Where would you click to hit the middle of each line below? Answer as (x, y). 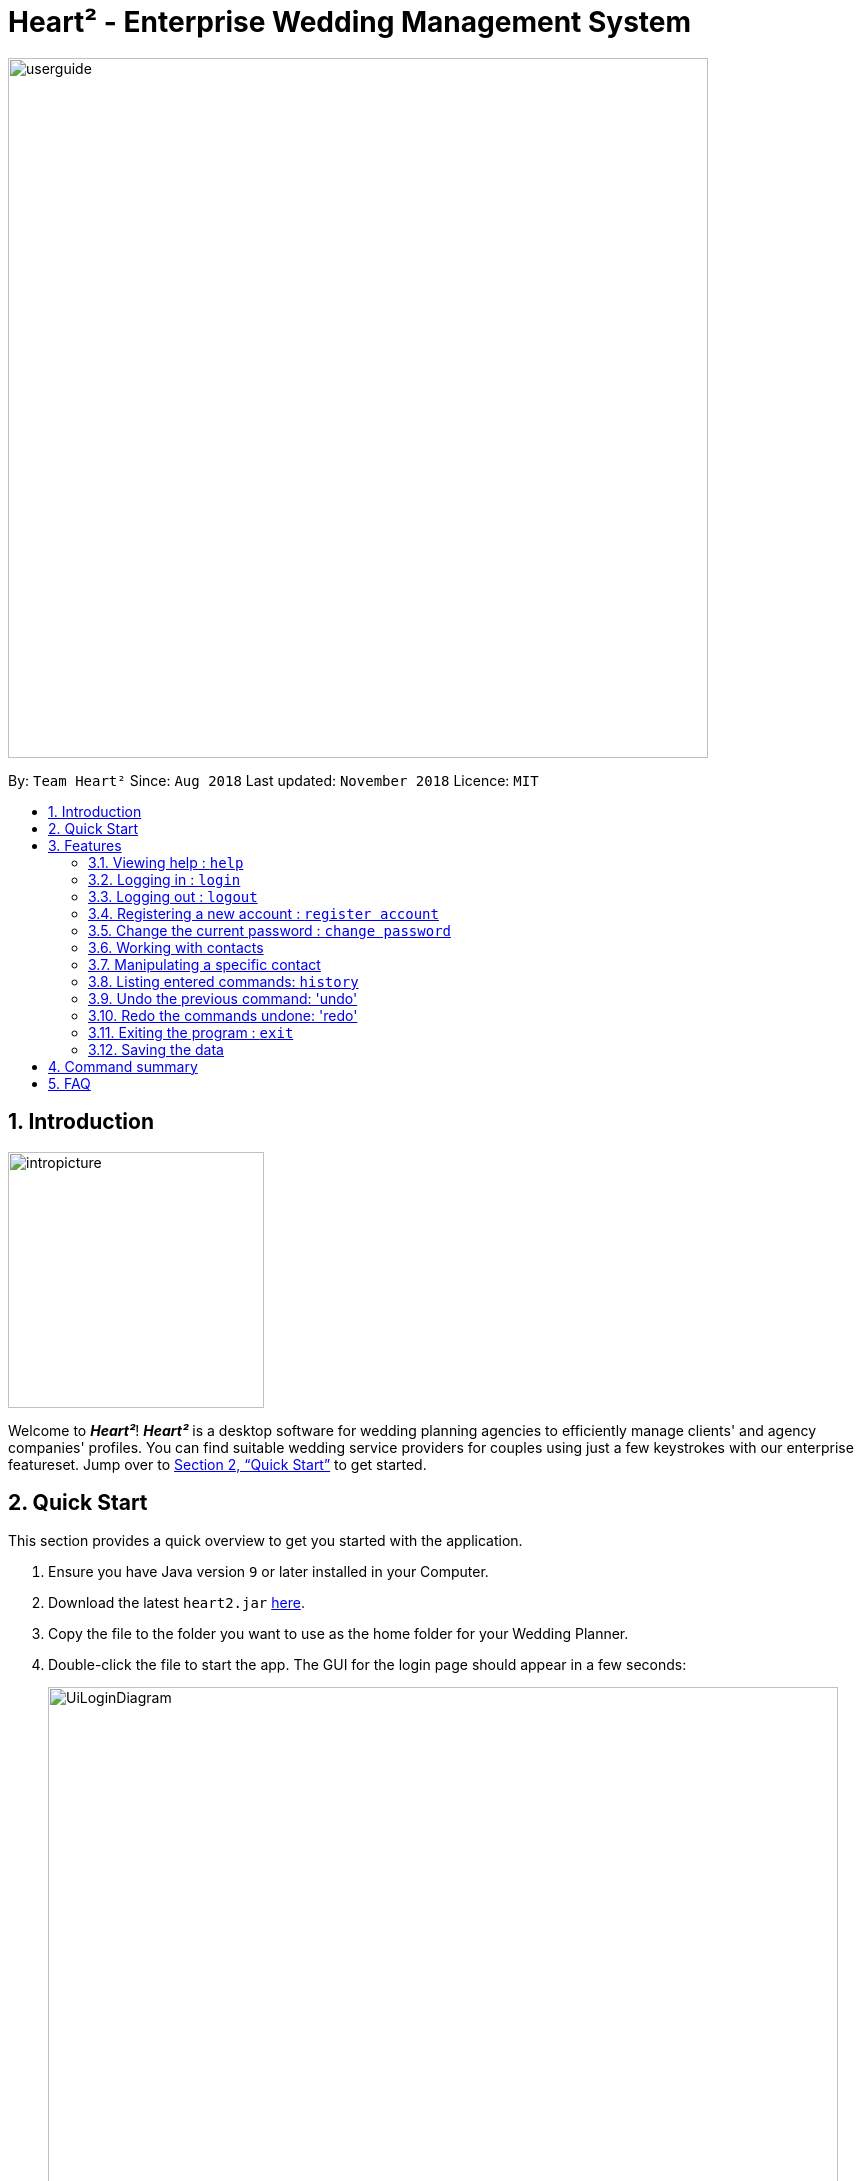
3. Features (85, 845)
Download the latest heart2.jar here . (176, 1603)
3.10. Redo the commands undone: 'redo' (223, 1015)
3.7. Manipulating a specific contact (204, 964)
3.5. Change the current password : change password (270, 930)
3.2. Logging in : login (164, 879)
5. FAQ (69, 1083)
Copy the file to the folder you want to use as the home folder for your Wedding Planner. (338, 1634)
